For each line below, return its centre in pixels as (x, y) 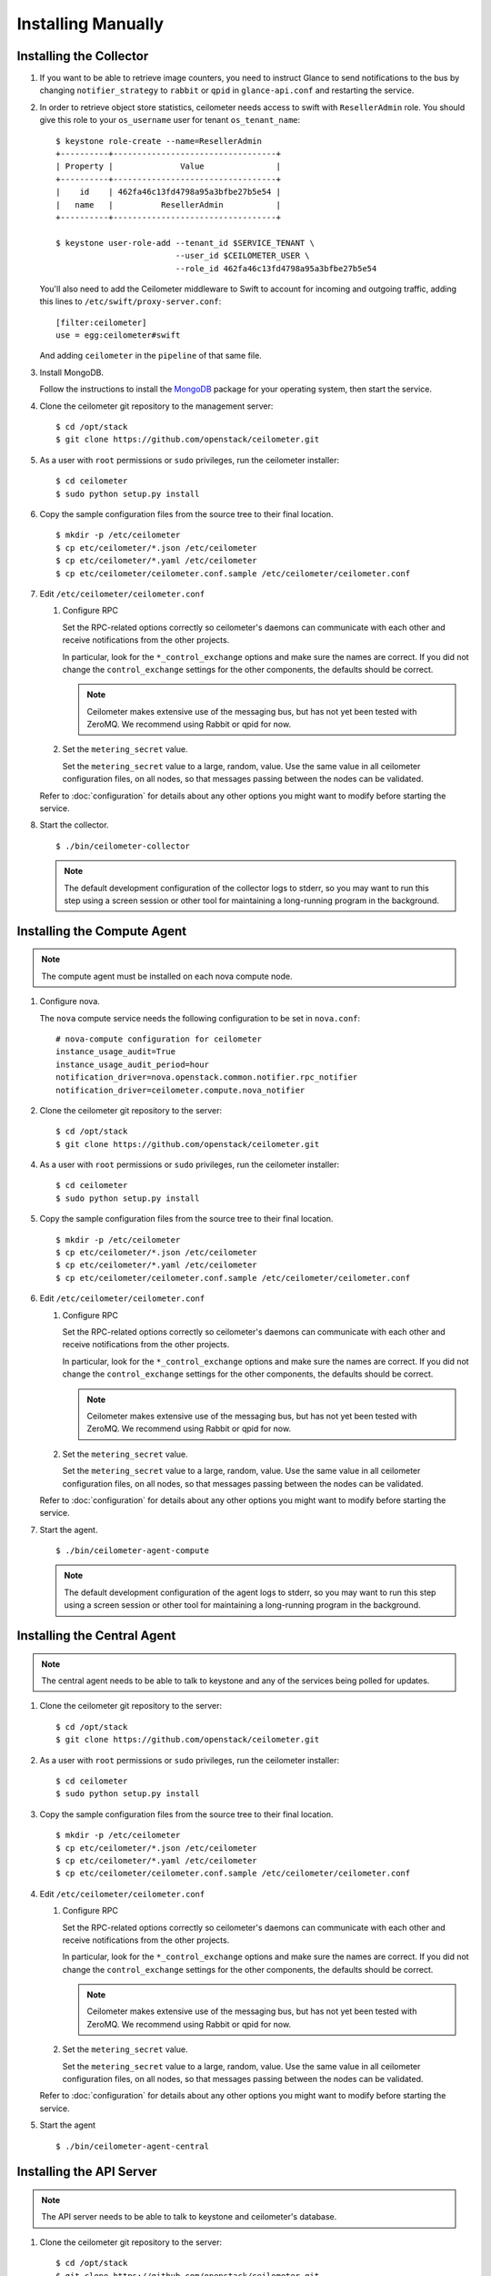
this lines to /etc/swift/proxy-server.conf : (130, 301)
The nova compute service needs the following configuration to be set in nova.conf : (200, 1018)
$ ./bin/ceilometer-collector (123, 846)
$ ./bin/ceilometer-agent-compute (132, 1551)
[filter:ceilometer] (101, 322)
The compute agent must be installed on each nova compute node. (167, 976)
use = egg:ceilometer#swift (118, 335)
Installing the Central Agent (96, 1636)
